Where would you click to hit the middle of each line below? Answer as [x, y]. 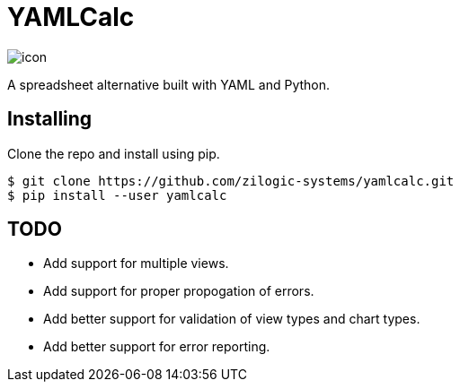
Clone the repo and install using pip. [114, 153]
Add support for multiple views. [136, 264]
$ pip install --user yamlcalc [117, 195]
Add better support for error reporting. [157, 347]
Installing [50, 119]
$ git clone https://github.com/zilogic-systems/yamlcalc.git [231, 181]
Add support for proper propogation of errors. [179, 291]
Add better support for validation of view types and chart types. [232, 319]
